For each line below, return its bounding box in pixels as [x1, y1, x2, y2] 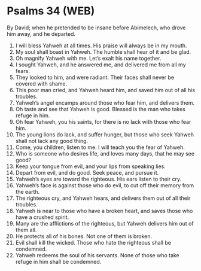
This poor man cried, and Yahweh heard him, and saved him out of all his [15, 86, 196, 93]
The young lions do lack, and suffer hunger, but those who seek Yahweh [15, 130, 194, 138]
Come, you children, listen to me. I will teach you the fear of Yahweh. [15, 144, 185, 151]
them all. [15, 226, 37, 233]
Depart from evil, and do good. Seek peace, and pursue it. [15, 169, 159, 176]
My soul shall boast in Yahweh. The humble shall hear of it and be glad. [15, 48, 191, 55]
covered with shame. [15, 80, 68, 87]
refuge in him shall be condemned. [15, 258, 102, 265]
